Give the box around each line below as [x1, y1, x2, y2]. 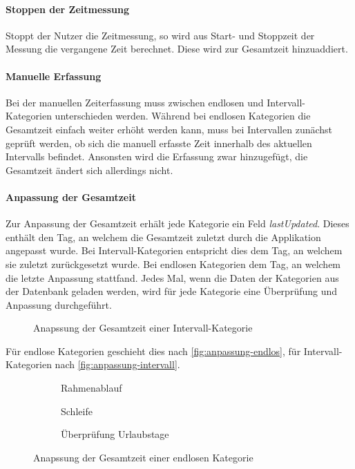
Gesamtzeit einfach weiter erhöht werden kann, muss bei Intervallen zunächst [6, 122, 333, 136]
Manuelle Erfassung [6, 68, 102, 83]
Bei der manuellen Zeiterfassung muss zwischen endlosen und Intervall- [6, 95, 305, 109]
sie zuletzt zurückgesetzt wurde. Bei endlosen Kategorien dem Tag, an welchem [6, 256, 341, 271]
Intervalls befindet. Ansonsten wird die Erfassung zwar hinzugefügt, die [6, 149, 308, 164]
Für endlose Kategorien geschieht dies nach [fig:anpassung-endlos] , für [6, 343, 301, 358]
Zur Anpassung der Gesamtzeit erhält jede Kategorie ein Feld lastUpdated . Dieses [6, 216, 349, 231]
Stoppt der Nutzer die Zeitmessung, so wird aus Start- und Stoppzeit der [6, 28, 315, 42]
